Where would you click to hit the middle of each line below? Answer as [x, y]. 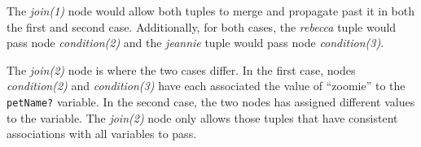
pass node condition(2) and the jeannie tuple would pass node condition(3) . [195, 43]
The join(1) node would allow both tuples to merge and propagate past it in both [210, 11]
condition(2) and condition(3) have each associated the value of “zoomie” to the [206, 86]
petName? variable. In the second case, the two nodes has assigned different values [211, 101]
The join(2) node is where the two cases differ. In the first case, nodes [181, 69]
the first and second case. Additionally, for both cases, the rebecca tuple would [202, 26]
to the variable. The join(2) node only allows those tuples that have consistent [202, 117]
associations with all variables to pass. [102, 134]
